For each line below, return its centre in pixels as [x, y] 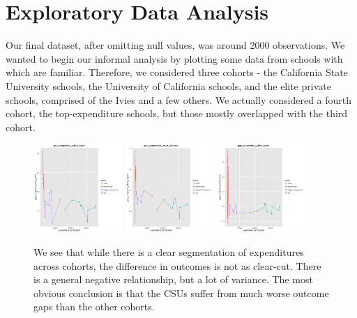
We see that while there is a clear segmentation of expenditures [169, 252]
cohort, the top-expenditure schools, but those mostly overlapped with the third [177, 113]
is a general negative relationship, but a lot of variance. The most [173, 279]
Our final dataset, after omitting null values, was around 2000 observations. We [175, 45]
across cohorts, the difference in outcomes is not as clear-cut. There [177, 265]
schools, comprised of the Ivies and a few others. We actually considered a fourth [179, 99]
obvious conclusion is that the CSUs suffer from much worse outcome [181, 293]
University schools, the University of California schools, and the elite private [168, 85]
